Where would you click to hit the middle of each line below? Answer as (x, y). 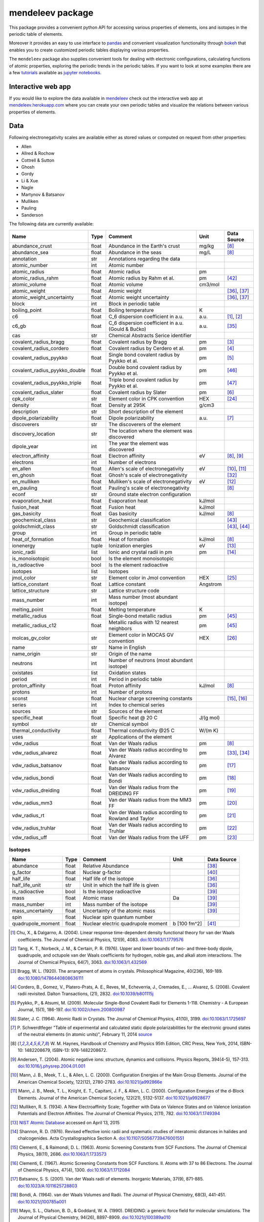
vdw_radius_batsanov (37, 765)
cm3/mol (209, 284)
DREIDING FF (124, 793)
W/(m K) (209, 730)
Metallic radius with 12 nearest (143, 622)
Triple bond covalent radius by (143, 380)
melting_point (28, 610)
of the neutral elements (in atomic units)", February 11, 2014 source (85, 1034)
